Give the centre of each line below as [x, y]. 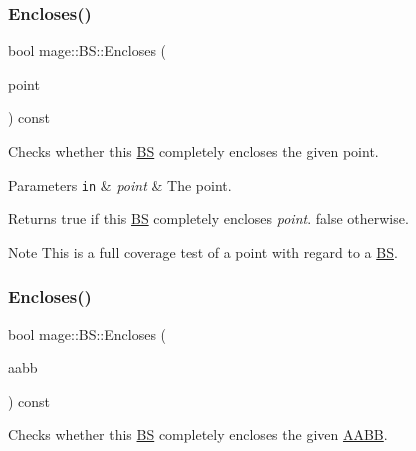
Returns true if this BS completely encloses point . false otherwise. [208, 218]
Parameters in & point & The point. [120, 184]
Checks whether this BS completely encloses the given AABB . [198, 434]
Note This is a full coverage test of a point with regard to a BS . [203, 251]
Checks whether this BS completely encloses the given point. [193, 151]
